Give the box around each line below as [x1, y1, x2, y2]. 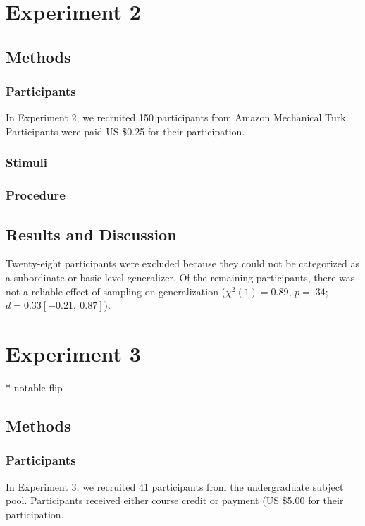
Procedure [6, 186, 66, 204]
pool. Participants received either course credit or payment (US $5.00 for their [6, 493, 344, 508]
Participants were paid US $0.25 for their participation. [6, 123, 245, 138]
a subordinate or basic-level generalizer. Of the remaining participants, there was [6, 270, 355, 285]
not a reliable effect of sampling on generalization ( [6, 283, 226, 298]
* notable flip [6, 379, 63, 394]
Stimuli [6, 154, 48, 171]
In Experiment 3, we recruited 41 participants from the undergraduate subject [6, 479, 344, 494]
